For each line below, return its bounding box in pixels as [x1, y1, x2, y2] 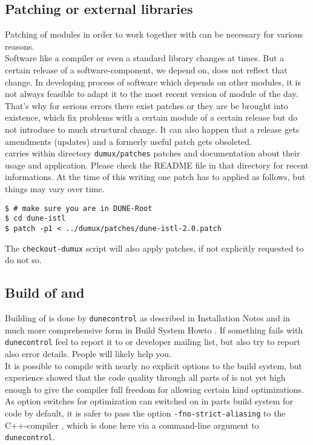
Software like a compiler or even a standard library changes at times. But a [5, 52, 285, 64]
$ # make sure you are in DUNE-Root [5, 204, 153, 213]
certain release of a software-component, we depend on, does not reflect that [5, 63, 288, 76]
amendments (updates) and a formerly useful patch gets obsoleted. [5, 135, 252, 147]
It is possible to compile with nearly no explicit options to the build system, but [5, 359, 302, 372]
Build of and [5, 283, 85, 302]
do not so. [5, 253, 42, 266]
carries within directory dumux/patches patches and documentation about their [5, 147, 300, 159]
